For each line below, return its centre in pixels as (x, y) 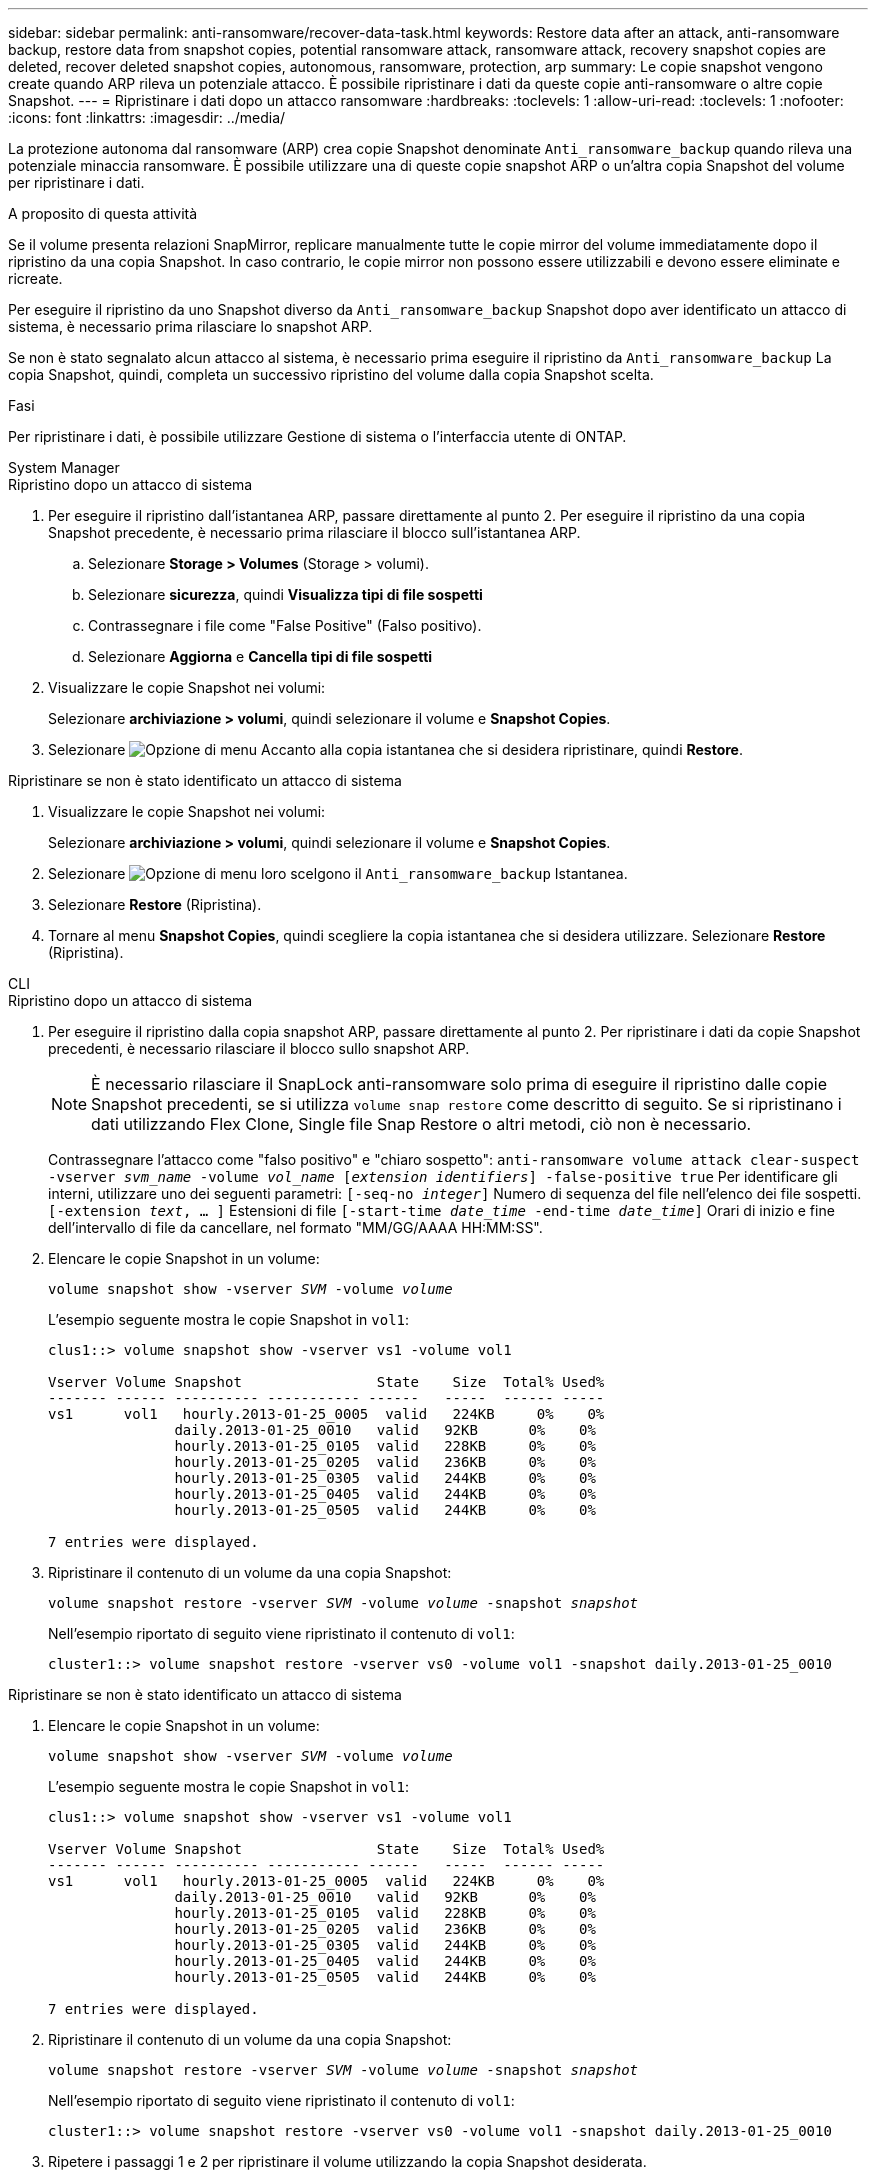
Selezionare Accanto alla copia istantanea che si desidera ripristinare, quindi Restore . (395, 749)
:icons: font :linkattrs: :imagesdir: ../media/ (147, 117)
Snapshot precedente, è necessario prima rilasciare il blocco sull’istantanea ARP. (314, 532)
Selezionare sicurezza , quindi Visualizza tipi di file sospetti (285, 594)
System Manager (64, 467)
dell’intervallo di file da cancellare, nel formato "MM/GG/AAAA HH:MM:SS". (295, 1227)
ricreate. (35, 278)
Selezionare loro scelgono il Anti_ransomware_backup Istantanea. (338, 873)
